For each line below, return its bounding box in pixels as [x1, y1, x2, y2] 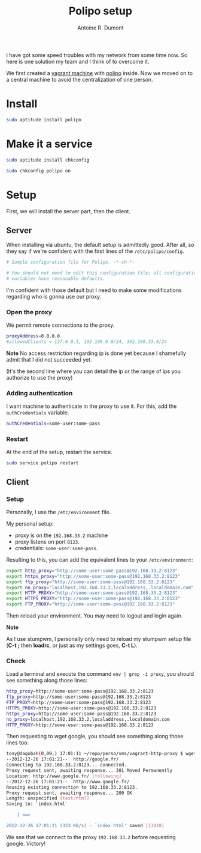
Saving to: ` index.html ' [6, 801, 68, 807]
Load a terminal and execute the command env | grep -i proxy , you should [6, 670, 194, 678]
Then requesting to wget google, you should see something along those [6, 733, 184, 740]
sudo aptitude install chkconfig [6, 157, 90, 163]
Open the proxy [6, 308, 53, 316]
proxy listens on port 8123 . [14, 538, 80, 545]
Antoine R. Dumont [77, 24, 124, 31]
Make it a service [6, 137, 93, 151]
